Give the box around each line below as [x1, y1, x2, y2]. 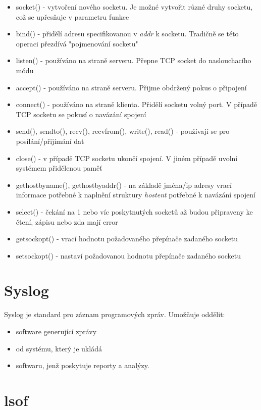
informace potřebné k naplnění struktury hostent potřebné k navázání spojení [16, 189, 255, 200]
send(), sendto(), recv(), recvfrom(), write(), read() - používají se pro [16, 126, 230, 136]
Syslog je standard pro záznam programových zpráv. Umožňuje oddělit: [4, 309, 225, 320]
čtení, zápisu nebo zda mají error [16, 216, 118, 227]
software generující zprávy [16, 326, 97, 336]
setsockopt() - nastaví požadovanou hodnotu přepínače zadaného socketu [16, 250, 241, 261]
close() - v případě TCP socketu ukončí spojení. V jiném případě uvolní [16, 152, 238, 163]
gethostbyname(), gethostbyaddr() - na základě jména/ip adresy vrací [16, 179, 232, 190]
